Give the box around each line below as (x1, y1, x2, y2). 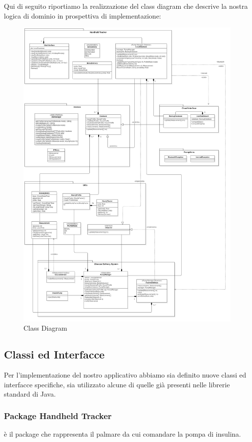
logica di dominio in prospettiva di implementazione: (4, 10, 161, 21)
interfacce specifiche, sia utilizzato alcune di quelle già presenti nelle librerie (4, 379, 230, 389)
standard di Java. (4, 389, 56, 399)
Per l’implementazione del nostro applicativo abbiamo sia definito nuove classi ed (4, 370, 247, 380)
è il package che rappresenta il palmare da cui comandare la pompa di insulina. (4, 429, 241, 439)
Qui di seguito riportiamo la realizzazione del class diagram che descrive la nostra (4, 1, 248, 11)
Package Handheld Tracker (4, 409, 112, 421)
